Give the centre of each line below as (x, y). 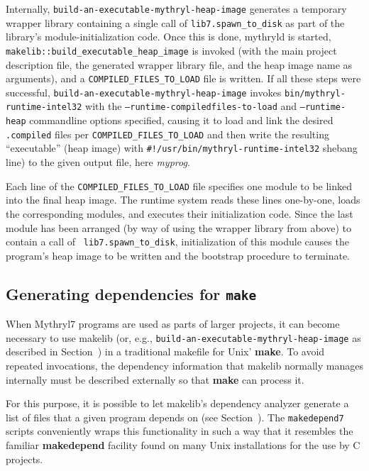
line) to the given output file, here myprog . (98, 162)
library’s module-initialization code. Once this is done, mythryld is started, (169, 37)
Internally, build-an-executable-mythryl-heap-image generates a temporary (176, 9)
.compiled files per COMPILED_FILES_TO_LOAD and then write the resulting (167, 134)
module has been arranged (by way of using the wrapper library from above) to (178, 227)
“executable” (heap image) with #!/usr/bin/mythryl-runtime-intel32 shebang (182, 148)
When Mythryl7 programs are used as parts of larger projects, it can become (173, 324)
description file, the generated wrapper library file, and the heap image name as (179, 64)
